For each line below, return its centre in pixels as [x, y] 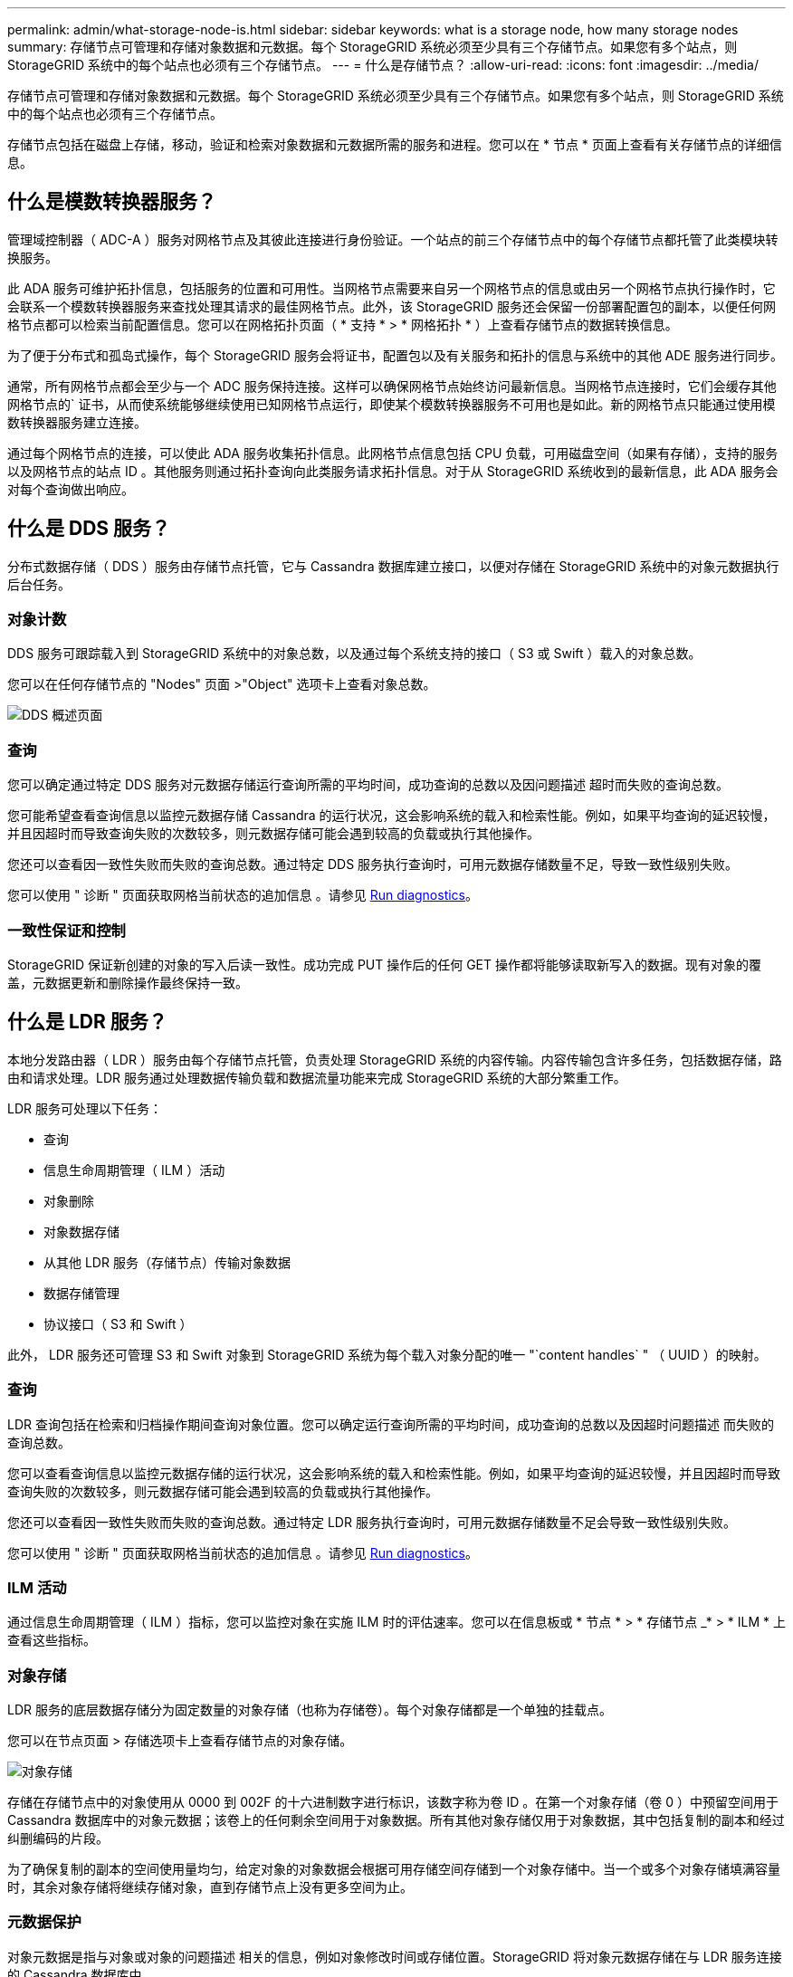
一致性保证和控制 [67, 930]
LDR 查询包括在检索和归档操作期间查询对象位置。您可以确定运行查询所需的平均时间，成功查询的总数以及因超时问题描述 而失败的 [391, 1424]
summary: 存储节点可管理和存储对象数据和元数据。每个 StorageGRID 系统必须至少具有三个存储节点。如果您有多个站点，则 [373, 47]
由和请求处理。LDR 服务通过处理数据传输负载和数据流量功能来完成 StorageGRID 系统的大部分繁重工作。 [317, 1077]
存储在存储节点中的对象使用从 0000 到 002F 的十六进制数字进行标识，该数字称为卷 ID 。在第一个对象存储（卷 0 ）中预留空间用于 [393, 1802]
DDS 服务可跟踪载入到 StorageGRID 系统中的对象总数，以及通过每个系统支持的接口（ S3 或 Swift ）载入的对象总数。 [354, 654]
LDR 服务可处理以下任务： [85, 1108]
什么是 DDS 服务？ [89, 529]
